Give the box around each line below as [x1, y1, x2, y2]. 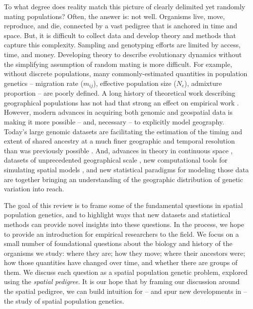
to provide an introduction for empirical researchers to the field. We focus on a [4, 228, 239, 239]
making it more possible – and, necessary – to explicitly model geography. [4, 116, 224, 126]
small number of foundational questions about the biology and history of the [4, 238, 233, 248]
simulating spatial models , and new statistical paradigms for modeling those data [4, 164, 249, 174]
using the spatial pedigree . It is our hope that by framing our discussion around [4, 276, 240, 287]
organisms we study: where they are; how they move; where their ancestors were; [4, 247, 245, 258]
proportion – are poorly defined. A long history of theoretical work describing [4, 88, 235, 98]
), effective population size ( [93, 78, 176, 88]
